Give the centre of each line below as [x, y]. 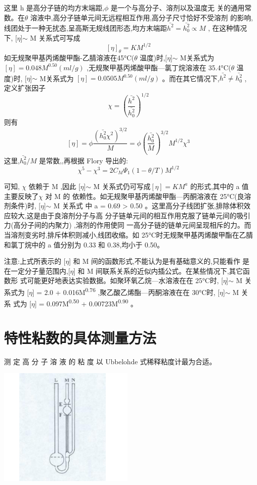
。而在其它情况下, [191, 78]
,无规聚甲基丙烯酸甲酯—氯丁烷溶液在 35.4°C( [159, 67]
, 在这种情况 [227, 27]
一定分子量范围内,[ [40, 270]
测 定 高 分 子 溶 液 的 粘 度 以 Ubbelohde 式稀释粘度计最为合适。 [110, 361]
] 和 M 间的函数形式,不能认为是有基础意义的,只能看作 [154, 261]
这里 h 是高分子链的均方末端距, [54, 7]
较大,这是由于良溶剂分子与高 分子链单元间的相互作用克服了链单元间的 [124, 215]
